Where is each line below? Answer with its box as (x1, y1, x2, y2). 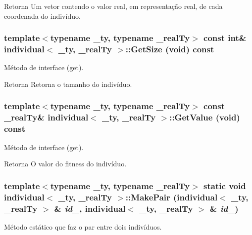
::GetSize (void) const (125, 43, 214, 55)
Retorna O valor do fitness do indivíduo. (4, 158, 127, 169)
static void (203, 179, 246, 192)
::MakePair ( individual (125, 191, 218, 203)
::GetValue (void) (169, 111, 240, 123)
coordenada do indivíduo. (4, 10, 81, 21)
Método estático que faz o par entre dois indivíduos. (4, 221, 162, 232)
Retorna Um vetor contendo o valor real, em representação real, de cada (4, 1, 223, 11)
